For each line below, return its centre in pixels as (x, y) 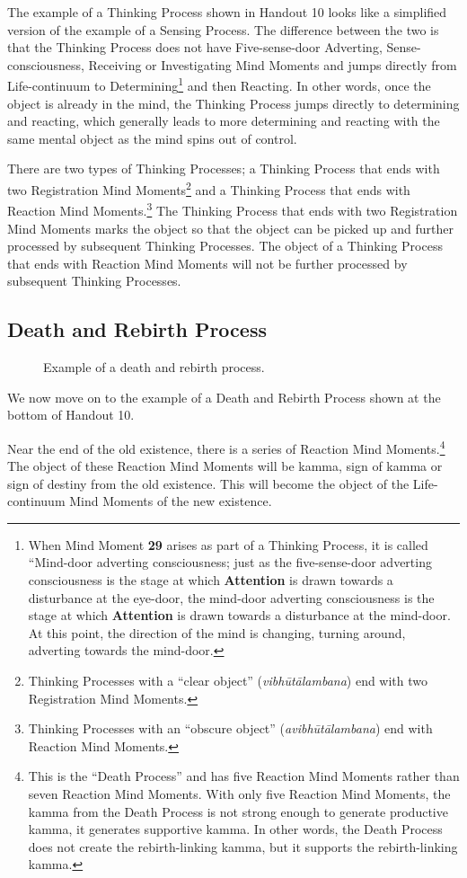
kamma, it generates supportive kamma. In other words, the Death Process (235, 829)
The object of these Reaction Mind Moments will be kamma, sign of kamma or (225, 466)
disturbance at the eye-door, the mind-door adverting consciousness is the (231, 597)
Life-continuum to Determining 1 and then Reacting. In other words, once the (219, 84)
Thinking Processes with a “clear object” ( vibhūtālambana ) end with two (228, 681)
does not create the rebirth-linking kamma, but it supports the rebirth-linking (243, 846)
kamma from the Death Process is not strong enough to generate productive (238, 811)
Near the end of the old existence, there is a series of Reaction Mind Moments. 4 (226, 447)
